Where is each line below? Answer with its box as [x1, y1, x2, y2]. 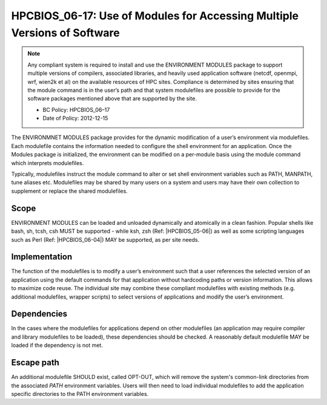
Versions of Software [11, 26, 121, 39]
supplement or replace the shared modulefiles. [11, 187, 128, 195]
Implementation [11, 251, 73, 262]
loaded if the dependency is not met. [11, 342, 103, 349]
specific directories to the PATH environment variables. [11, 390, 149, 397]
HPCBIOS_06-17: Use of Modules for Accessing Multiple [11, 9, 299, 22]
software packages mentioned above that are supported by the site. [27, 95, 197, 102]
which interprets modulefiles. [11, 159, 84, 166]
